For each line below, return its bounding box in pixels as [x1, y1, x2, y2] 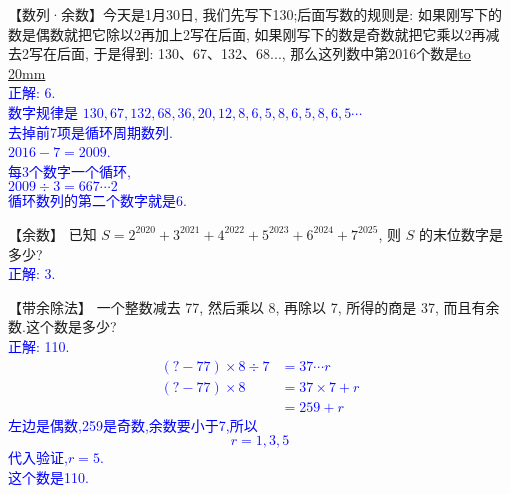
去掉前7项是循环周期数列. [8, 121, 173, 142]
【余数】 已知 [8, 223, 97, 244]
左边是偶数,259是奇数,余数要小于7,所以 [8, 414, 258, 435]
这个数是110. [8, 466, 89, 487]
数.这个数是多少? [8, 316, 117, 337]
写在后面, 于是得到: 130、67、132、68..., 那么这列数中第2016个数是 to [28, 43, 471, 64]
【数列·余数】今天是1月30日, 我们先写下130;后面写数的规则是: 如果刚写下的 [8, 4, 502, 24]
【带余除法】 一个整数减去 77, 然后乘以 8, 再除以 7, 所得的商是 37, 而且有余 [8, 296, 500, 317]
